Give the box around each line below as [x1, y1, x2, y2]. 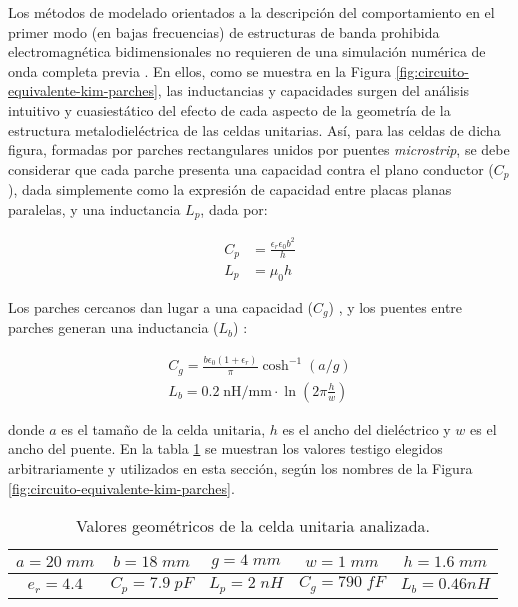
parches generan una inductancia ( [8, 317, 219, 338]
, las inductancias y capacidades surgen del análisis [157, 80, 470, 101]
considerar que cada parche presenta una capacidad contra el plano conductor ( [8, 158, 494, 179]
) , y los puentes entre [328, 296, 463, 317]
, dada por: [200, 198, 268, 219]
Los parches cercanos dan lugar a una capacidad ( [8, 296, 314, 317]
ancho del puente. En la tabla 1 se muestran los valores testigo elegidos [8, 438, 443, 459]
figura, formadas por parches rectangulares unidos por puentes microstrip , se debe [8, 139, 510, 160]
